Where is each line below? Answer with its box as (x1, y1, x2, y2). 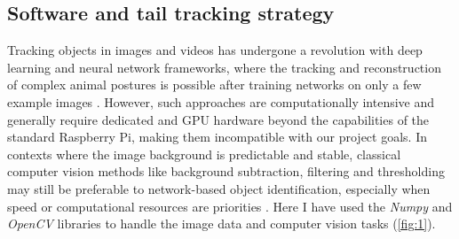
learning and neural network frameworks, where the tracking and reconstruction (7, 58, 441, 76)
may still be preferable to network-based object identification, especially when (7, 179, 431, 197)
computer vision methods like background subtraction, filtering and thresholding (7, 162, 445, 181)
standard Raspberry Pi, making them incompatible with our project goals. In (7, 127, 427, 146)
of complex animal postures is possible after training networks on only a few (7, 75, 422, 94)
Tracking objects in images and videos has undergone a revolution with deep (7, 41, 423, 59)
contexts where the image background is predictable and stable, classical (7, 144, 401, 163)
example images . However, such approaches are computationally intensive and (7, 92, 435, 111)
